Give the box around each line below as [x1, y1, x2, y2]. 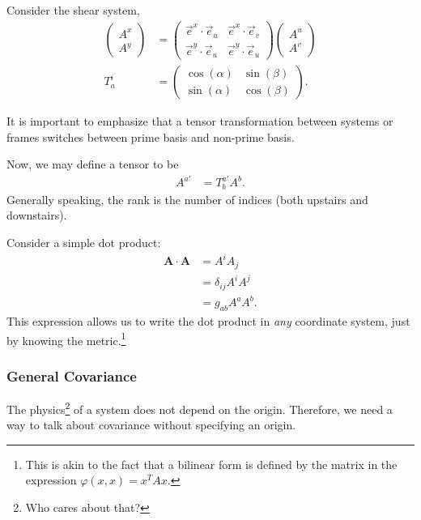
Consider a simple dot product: [6, 234, 161, 251]
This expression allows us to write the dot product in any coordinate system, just [6, 312, 410, 329]
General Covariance [6, 365, 137, 386]
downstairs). [6, 207, 67, 224]
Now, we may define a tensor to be [6, 156, 179, 173]
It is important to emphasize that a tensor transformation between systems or [6, 113, 393, 130]
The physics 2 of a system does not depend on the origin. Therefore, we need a [6, 399, 393, 417]
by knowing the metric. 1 [6, 329, 126, 348]
